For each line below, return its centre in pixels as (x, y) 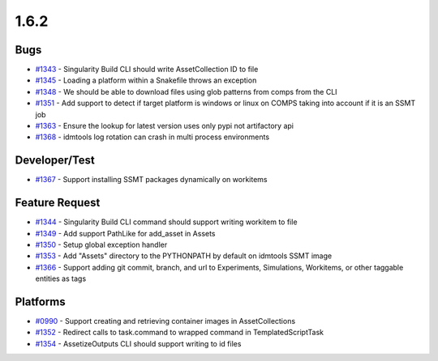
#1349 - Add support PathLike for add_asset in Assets (125, 233)
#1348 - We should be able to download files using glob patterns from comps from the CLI (186, 91)
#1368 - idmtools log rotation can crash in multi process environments (152, 137)
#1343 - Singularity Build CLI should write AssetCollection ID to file (147, 70)
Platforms (40, 302)
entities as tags (61, 278)
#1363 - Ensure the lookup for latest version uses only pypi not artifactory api (164, 126)
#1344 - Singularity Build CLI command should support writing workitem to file (166, 222)
